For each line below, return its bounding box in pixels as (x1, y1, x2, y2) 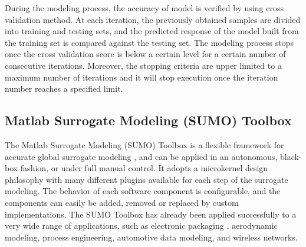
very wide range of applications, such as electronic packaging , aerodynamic (5, 219, 278, 232)
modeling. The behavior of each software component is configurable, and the (5, 185, 281, 197)
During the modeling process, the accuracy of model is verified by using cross (5, 2, 284, 14)
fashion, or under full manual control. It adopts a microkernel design (20, 162, 268, 174)
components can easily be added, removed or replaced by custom (5, 196, 239, 208)
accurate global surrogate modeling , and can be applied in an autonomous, (5, 150, 278, 162)
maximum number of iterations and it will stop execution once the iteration (5, 71, 278, 83)
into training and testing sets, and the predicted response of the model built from (5, 25, 299, 37)
